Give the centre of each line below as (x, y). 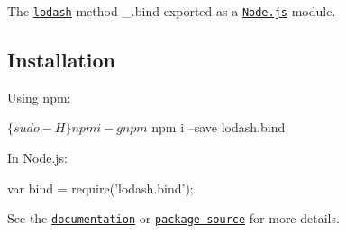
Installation (61, 60)
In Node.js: (37, 158)
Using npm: (39, 97)
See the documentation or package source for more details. (173, 218)
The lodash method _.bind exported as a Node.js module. (172, 11)
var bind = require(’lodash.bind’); (100, 188)
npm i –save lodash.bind (219, 127)
